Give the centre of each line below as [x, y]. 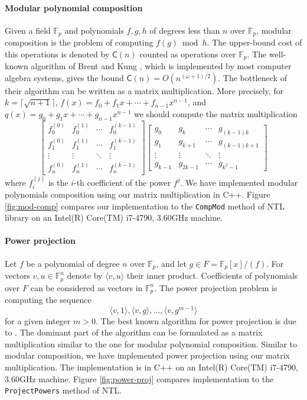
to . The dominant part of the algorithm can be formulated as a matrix [134, 332]
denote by [85, 275]
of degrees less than [185, 30]
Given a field [28, 30]
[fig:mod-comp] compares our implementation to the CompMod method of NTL [145, 206]
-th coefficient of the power [123, 182]
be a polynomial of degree [73, 263]
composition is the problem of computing [79, 42]
